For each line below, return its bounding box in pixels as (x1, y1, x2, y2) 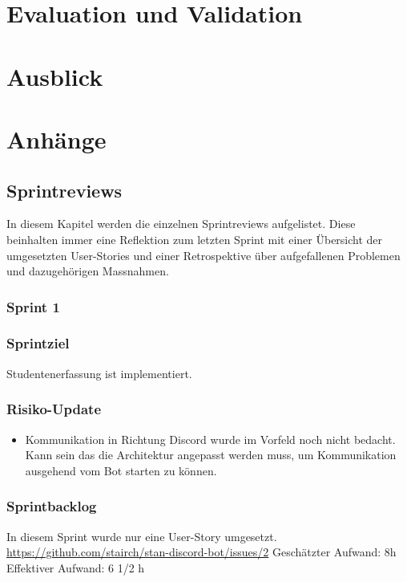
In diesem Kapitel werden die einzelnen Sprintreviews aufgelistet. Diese (6, 215, 356, 232)
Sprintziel (6, 333, 70, 353)
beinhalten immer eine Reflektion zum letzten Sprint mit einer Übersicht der (6, 230, 383, 247)
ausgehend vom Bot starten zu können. (25, 462, 217, 478)
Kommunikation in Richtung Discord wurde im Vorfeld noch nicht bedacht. (25, 430, 396, 447)
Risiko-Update (6, 399, 102, 419)
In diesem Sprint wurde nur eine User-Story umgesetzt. (6, 527, 277, 544)
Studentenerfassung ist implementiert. (6, 364, 192, 381)
